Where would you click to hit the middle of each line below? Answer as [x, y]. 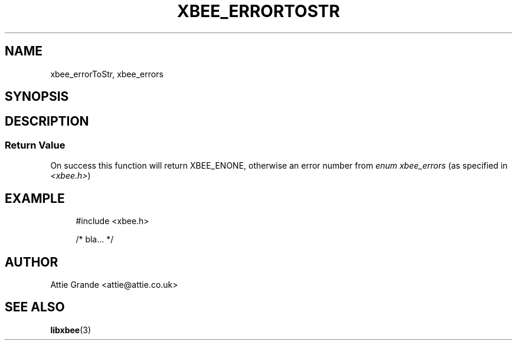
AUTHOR [32, 262]
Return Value [35, 145]
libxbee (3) [71, 330]
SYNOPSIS [37, 97]
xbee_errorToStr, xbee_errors [107, 74]
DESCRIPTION [47, 121]
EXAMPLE [35, 198]
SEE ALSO [35, 307]
